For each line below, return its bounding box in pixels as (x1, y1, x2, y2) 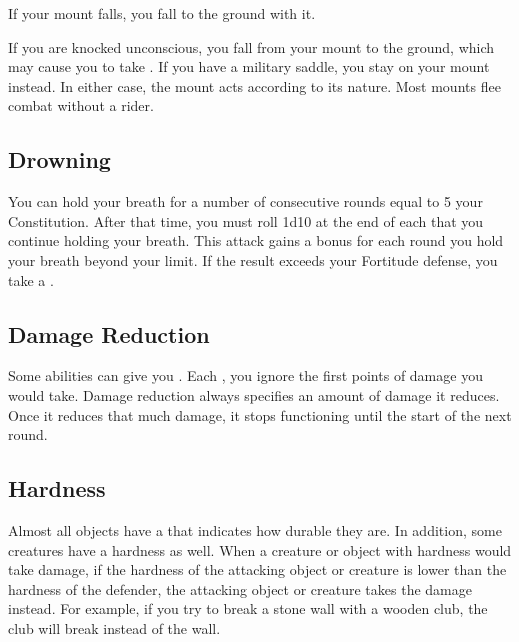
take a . (8, 269, 54, 290)
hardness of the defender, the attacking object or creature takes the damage (8, 578, 472, 599)
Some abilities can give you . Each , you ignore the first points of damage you (8, 365, 483, 386)
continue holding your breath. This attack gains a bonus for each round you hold (8, 230, 504, 251)
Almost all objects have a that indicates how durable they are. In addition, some (8, 519, 502, 540)
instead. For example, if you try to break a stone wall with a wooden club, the (8, 598, 488, 619)
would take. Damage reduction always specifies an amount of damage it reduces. (8, 384, 500, 405)
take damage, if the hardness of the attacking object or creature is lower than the (8, 559, 507, 580)
